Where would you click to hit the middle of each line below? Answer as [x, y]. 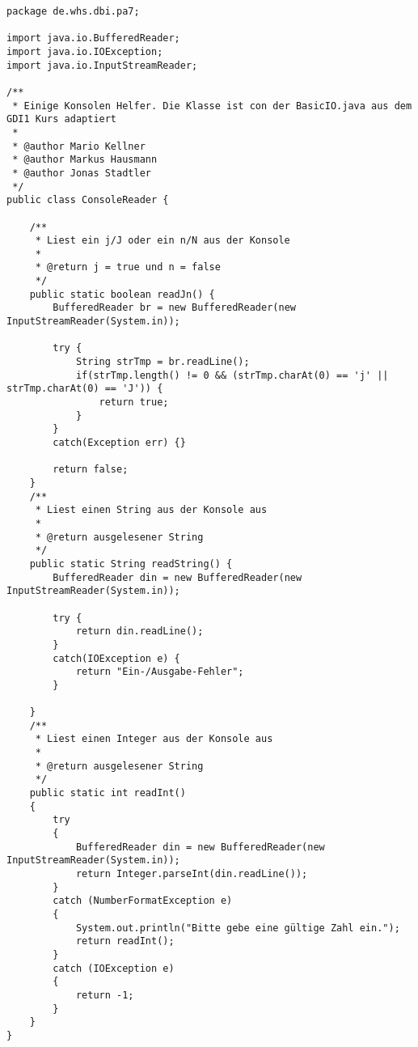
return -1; [105, 995]
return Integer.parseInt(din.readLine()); [192, 874]
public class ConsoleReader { [88, 200]
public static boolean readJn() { [122, 294]
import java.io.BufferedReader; [93, 38]
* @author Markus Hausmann [85, 160]
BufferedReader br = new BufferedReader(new [174, 308]
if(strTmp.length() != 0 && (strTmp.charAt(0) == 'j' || [232, 375]
